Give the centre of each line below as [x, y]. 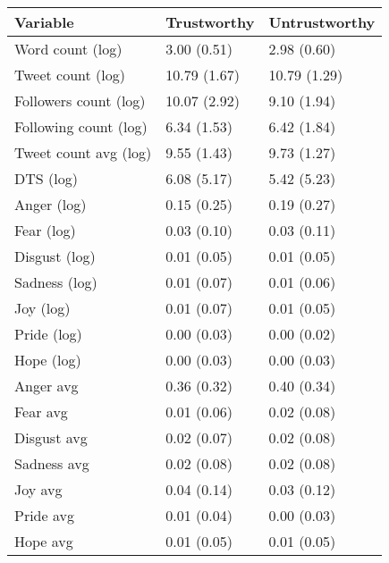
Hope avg [44, 541]
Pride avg [44, 515]
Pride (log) [48, 334]
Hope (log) [48, 360]
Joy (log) [42, 308]
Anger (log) [51, 204]
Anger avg [47, 386]
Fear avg [41, 412]
